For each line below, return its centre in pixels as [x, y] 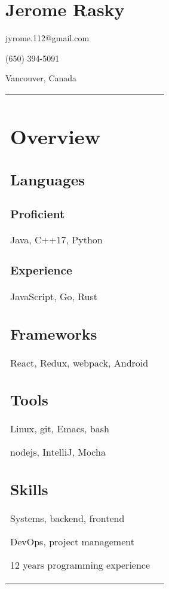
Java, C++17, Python [56, 240]
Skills [29, 489]
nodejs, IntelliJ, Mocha [58, 452]
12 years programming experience [80, 564]
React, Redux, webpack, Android [79, 362]
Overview [56, 136]
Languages [48, 180]
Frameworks [54, 333]
